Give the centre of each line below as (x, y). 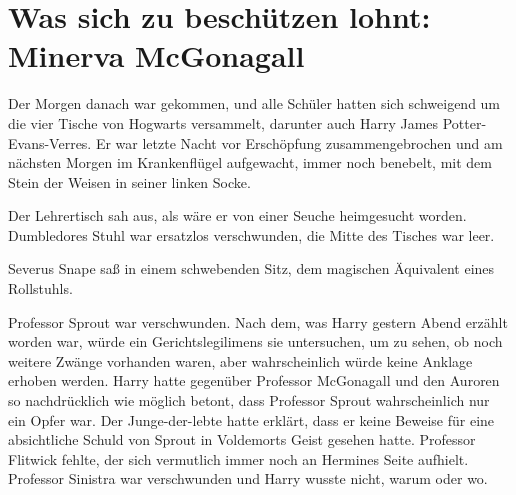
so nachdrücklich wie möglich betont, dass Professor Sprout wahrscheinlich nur (249, 400)
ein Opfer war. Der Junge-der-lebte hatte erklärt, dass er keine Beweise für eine (251, 419)
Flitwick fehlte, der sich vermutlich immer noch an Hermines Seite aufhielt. (238, 458)
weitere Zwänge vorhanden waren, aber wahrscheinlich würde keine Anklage (240, 360)
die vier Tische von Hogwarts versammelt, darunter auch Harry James (223, 122)
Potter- (464, 122)
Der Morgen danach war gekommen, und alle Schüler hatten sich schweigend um (254, 103)
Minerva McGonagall (156, 55)
